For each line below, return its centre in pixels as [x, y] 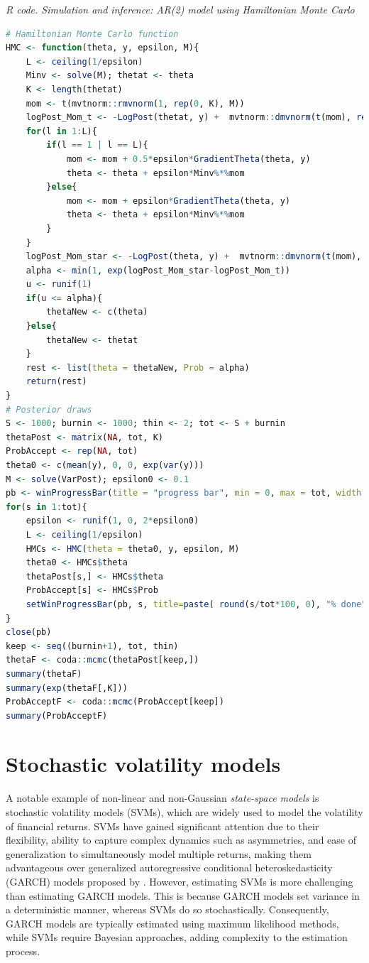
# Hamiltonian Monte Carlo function [92, 34]
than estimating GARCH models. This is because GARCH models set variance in [183, 895]
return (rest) [56, 382]
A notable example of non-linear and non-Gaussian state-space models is [163, 798]
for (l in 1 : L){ [61, 131]
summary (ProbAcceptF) [57, 716]
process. [23, 951]
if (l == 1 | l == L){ [97, 145]
